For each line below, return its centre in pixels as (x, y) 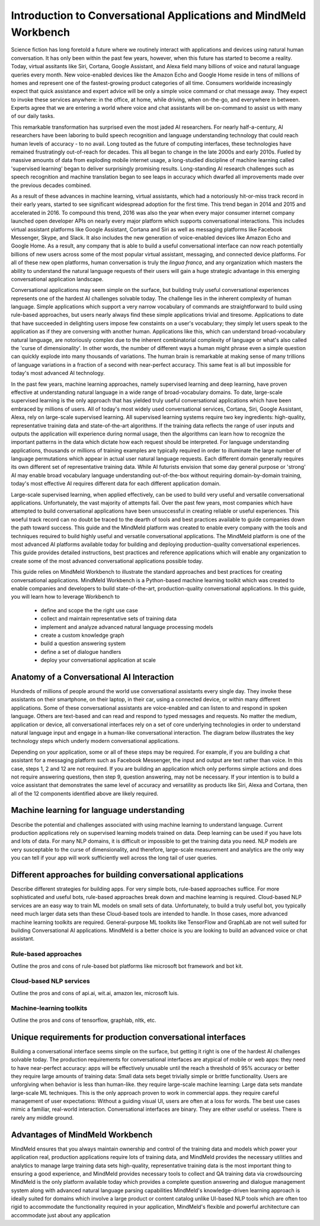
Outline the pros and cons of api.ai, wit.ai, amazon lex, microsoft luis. (95, 993)
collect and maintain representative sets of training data (109, 619)
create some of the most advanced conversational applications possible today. (107, 561)
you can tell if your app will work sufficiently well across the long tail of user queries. (114, 858)
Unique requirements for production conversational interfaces (128, 1037)
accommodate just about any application (61, 1215)
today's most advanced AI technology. (58, 373)
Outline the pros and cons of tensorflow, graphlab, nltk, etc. (84, 1020)
